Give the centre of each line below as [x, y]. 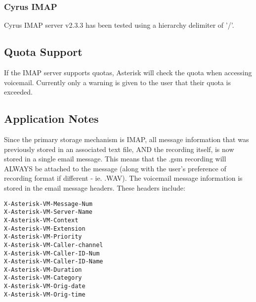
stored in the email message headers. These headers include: [95, 187]
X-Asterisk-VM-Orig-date [45, 286]
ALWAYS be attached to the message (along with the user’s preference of [115, 168]
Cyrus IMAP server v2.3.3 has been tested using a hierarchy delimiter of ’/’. [119, 25]
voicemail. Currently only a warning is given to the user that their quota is [117, 82]
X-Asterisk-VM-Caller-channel [54, 245]
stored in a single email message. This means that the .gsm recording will [115, 159]
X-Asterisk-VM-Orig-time [45, 294]
